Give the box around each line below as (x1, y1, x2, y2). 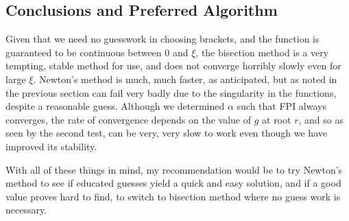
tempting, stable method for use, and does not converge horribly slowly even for (5, 58, 341, 73)
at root (262, 112, 291, 126)
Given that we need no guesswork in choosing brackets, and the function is (5, 32, 320, 46)
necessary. (5, 202, 47, 217)
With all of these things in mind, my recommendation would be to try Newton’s (5, 162, 343, 176)
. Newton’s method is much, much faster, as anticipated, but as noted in (33, 71, 337, 86)
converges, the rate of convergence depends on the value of (5, 112, 252, 126)
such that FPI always (237, 99, 326, 113)
